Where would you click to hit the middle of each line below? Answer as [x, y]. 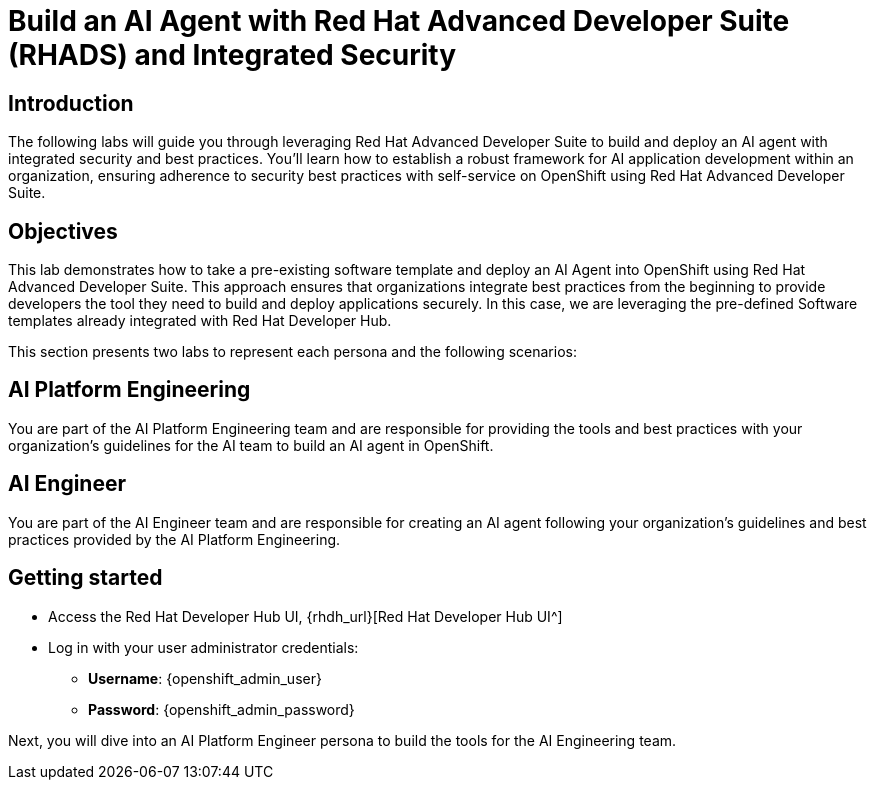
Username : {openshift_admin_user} [205, 678]
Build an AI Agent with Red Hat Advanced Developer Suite [399, 21]
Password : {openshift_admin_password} [221, 709]
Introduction [71, 103]
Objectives [63, 231]
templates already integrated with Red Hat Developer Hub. [200, 321]
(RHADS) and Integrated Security [232, 55]
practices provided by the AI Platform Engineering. [174, 539]
